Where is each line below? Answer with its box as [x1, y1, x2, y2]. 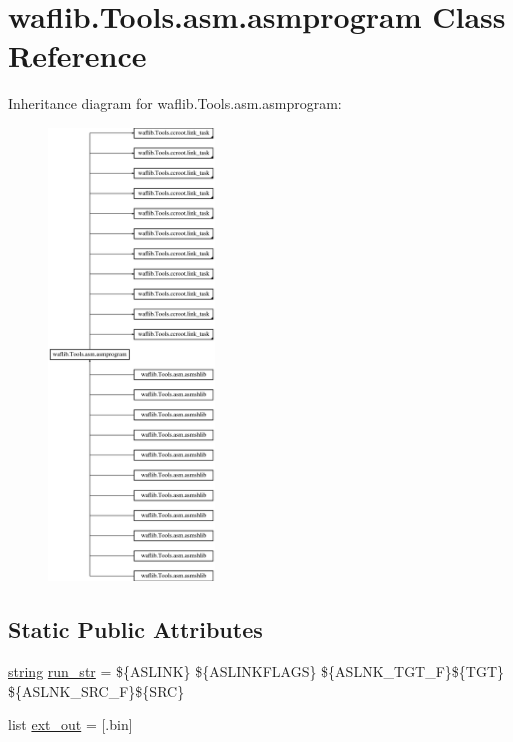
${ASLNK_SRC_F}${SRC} [8, 680, 185, 701]
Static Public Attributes [8, 614, 263, 645]
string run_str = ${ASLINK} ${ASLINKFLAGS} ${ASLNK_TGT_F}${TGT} [8, 661, 505, 682]
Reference [8, 35, 147, 76]
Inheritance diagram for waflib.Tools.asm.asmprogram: [8, 93, 342, 114]
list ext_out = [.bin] [8, 714, 133, 735]
